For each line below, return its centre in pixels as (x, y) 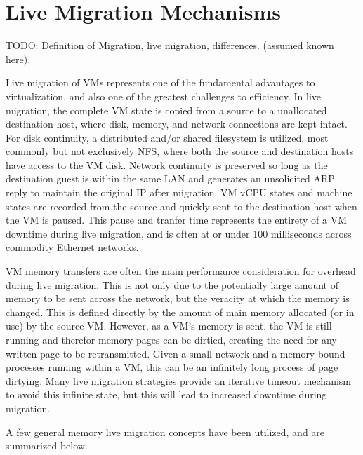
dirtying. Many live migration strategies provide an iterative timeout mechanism (178, 380)
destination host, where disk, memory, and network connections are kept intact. (177, 124)
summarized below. (47, 446)
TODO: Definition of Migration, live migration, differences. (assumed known (170, 45)
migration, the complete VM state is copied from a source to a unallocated (166, 110)
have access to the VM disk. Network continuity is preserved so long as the (167, 164)
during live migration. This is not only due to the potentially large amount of (172, 284)
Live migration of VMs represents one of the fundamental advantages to (160, 82)
